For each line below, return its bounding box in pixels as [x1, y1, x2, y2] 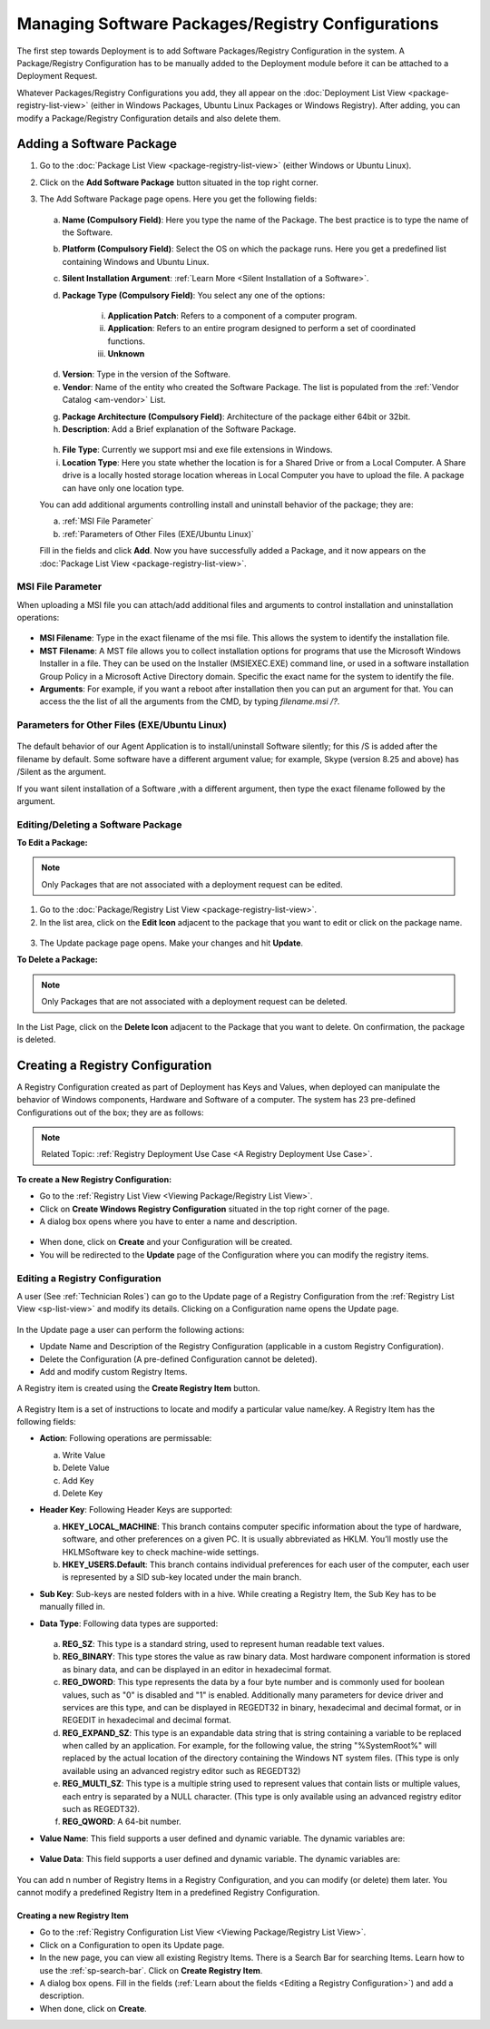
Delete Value [62, 1462, 111, 1474]
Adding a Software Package [16, 136, 177, 152]
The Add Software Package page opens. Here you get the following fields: [39, 193, 318, 204]
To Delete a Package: [16, 954, 99, 965]
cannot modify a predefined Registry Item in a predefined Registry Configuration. [16, 1887, 320, 1897]
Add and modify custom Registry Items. [39, 1366, 188, 1377]
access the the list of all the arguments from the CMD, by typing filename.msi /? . [39, 696, 340, 707]
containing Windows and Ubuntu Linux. [62, 256, 210, 267]
